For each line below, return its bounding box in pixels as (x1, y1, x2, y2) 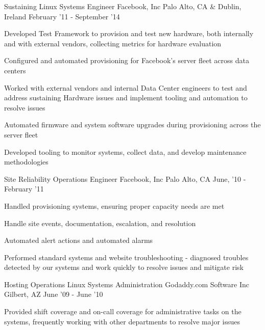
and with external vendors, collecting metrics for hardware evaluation (4, 38, 222, 48)
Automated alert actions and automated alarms (4, 235, 153, 245)
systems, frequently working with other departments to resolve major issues (4, 316, 240, 326)
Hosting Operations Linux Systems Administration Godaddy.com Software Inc (4, 279, 249, 289)
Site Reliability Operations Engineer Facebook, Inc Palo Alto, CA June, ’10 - (4, 173, 246, 184)
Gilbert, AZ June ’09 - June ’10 (4, 289, 103, 299)
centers (4, 65, 26, 75)
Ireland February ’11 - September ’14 (4, 11, 120, 21)
